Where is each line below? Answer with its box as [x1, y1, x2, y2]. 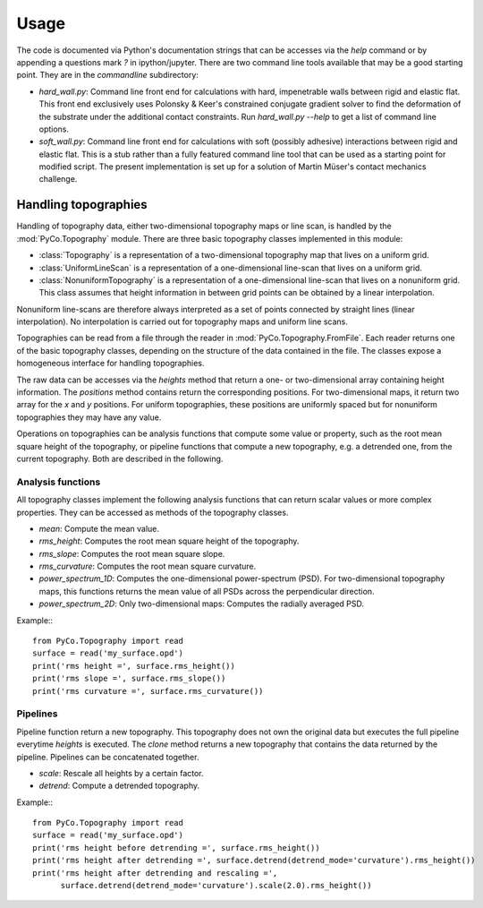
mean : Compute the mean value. [38, 523, 160, 534]
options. [38, 124, 70, 134]
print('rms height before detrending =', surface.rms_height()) [32, 843, 321, 852]
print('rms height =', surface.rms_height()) [32, 661, 236, 671]
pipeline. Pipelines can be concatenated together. [16, 751, 199, 762]
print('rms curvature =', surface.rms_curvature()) [32, 686, 264, 696]
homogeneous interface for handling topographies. [16, 358, 205, 369]
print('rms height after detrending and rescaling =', [32, 868, 278, 878]
